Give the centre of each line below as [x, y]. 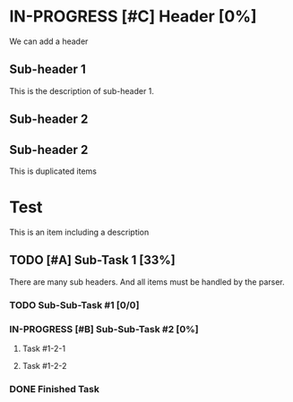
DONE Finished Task [55, 389]
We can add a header [49, 41]
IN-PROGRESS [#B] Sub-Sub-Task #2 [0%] [104, 329]
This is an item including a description [79, 232]
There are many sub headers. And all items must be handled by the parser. [147, 282]
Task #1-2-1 [43, 348]
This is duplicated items [53, 171]
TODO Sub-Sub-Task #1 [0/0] [74, 304]
